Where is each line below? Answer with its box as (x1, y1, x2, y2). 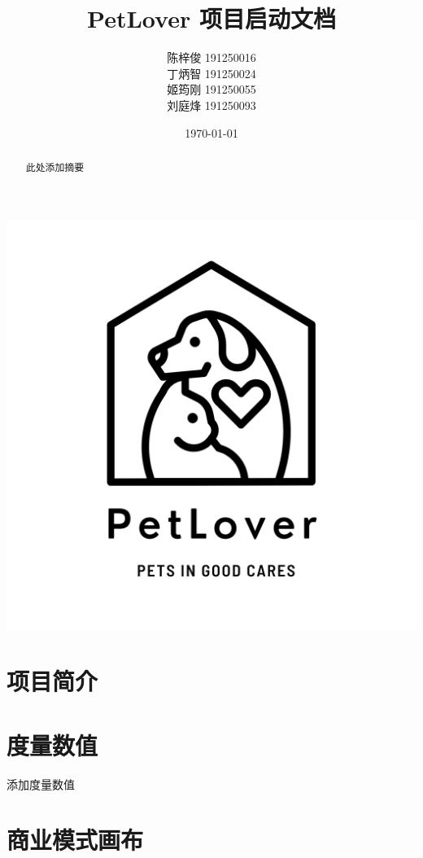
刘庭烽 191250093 (167, 96, 256, 113)
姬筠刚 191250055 (167, 81, 256, 98)
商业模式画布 (7, 823, 144, 856)
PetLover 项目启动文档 (87, 2, 336, 35)
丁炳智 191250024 (167, 64, 256, 81)
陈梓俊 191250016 (167, 49, 256, 66)
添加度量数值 (7, 775, 75, 792)
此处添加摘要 (25, 160, 85, 173)
